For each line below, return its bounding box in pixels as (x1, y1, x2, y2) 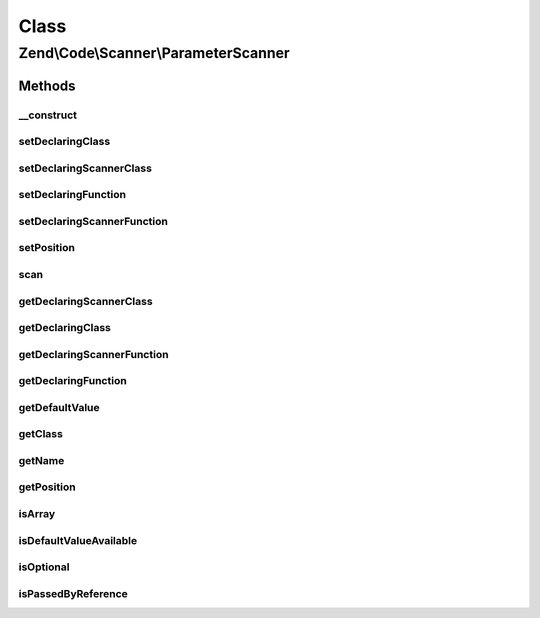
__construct (18, 108, 78, 122)
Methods (18, 77, 76, 94)
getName (18, 453, 65, 467)
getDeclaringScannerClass (18, 294, 154, 308)
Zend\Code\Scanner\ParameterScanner (18, 44, 290, 62)
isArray (18, 507, 56, 521)
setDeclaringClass (18, 135, 111, 149)
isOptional (18, 560, 70, 574)
